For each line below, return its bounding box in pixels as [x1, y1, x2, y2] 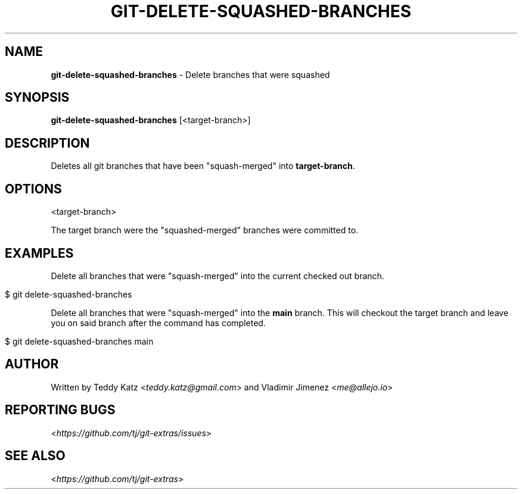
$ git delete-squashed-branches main [5, 336, 154, 346]
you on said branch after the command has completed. [51, 317, 266, 328]
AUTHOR [5, 357, 59, 372]
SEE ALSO [5, 448, 66, 464]
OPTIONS [5, 181, 62, 196]
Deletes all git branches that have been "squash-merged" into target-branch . [51, 161, 355, 171]
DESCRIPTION [5, 135, 90, 151]
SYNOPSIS [5, 90, 70, 105]
